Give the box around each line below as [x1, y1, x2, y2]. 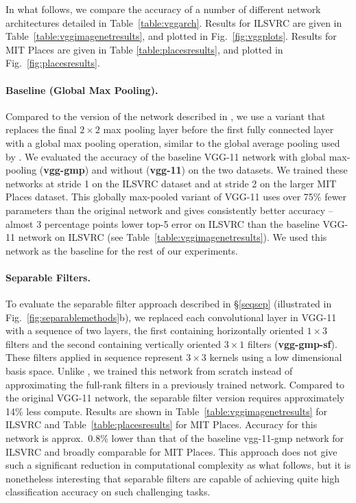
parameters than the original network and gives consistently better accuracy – [5, 202, 333, 217]
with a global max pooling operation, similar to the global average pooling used [5, 135, 340, 150]
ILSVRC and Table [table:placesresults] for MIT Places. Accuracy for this [5, 417, 318, 432]
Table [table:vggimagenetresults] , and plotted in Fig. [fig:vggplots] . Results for [5, 29, 337, 43]
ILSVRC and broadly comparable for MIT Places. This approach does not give [5, 444, 337, 458]
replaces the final [5, 122, 77, 137]
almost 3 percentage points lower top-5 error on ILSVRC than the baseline [5, 216, 320, 231]
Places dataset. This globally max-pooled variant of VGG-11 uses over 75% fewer [5, 189, 347, 204]
